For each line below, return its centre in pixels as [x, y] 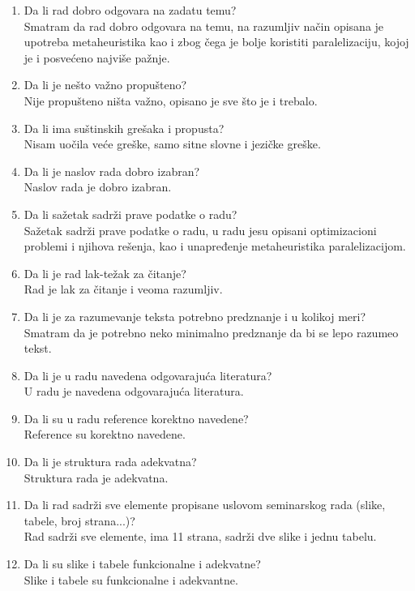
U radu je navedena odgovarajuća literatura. [134, 391]
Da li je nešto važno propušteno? [105, 85]
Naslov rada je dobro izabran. [98, 187]
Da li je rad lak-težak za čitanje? [105, 273]
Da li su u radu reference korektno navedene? [136, 418]
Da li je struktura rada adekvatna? [110, 462]
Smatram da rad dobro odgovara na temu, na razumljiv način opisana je [204, 26]
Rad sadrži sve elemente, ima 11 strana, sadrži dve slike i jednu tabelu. [200, 536]
